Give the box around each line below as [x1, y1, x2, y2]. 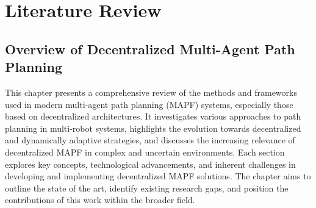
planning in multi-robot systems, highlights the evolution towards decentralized [5, 121, 301, 134]
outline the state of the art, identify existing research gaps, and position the [5, 181, 289, 194]
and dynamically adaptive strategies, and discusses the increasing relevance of [5, 134, 295, 146]
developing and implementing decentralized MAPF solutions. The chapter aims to [5, 170, 311, 182]
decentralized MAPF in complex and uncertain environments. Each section [5, 145, 285, 158]
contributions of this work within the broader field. [5, 193, 195, 206]
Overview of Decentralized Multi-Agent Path [5, 39, 295, 58]
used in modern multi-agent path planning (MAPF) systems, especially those [5, 98, 293, 110]
